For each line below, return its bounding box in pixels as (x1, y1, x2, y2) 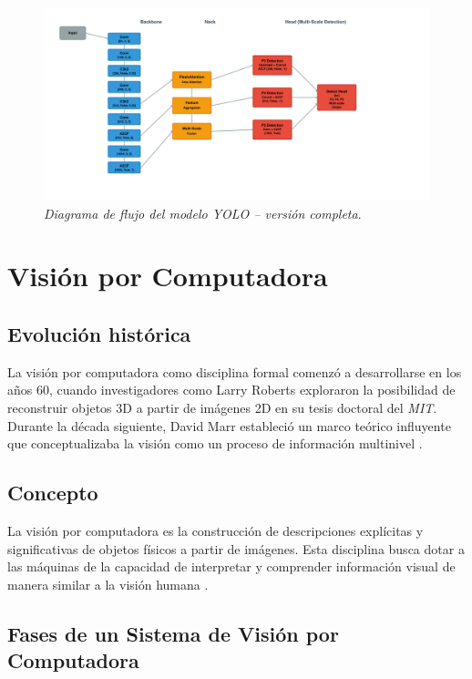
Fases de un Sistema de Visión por (7, 619, 339, 647)
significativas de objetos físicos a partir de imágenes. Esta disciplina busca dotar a (7, 539, 465, 558)
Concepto (7, 478, 98, 507)
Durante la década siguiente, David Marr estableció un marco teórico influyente (7, 416, 451, 435)
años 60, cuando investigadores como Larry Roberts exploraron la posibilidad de (7, 380, 456, 399)
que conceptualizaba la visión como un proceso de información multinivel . (7, 434, 423, 453)
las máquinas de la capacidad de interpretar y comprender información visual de (7, 557, 456, 576)
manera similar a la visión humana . (7, 574, 209, 593)
